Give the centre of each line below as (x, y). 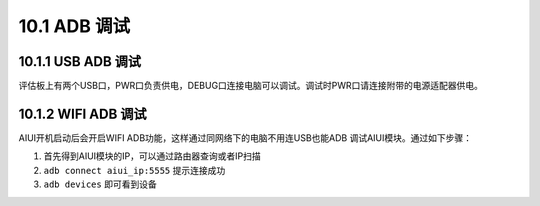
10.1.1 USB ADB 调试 (80, 61)
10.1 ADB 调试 (74, 26)
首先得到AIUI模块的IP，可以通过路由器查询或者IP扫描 (152, 156)
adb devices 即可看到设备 (100, 184)
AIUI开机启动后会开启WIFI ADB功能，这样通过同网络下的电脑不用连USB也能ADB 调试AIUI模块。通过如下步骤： (245, 137)
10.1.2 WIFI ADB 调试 (82, 113)
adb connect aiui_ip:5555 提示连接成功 (134, 170)
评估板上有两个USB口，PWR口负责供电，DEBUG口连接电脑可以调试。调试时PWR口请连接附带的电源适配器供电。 (251, 86)
